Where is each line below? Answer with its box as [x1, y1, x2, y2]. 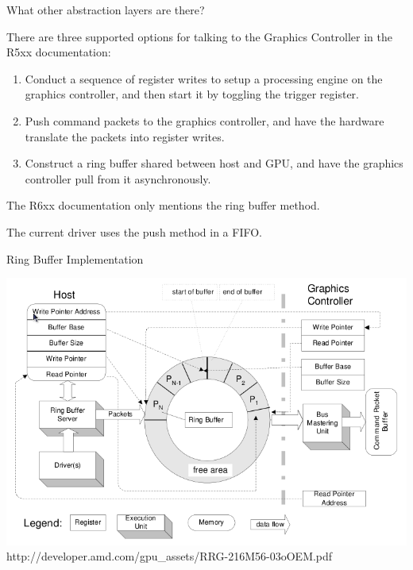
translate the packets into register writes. [25, 128, 225, 144]
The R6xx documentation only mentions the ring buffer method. [6, 197, 320, 214]
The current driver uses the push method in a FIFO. [6, 223, 262, 240]
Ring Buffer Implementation [6, 250, 144, 267]
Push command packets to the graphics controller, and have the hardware [25, 112, 384, 129]
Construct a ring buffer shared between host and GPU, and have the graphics [25, 155, 403, 171]
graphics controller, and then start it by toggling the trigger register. [25, 86, 359, 102]
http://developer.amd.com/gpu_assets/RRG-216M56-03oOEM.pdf [6, 548, 333, 564]
